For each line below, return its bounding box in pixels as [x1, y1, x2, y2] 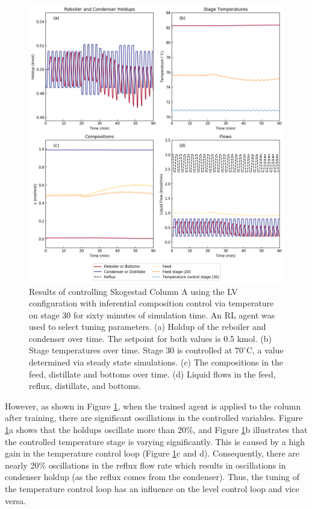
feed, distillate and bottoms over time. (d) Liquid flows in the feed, [29, 367, 276, 380]
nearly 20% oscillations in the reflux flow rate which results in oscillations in [5, 458, 286, 471]
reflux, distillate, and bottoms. [29, 379, 142, 392]
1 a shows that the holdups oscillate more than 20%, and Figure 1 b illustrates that [5, 423, 308, 436]
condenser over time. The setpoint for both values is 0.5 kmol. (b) [29, 332, 272, 344]
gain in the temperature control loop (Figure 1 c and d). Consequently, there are [5, 447, 299, 460]
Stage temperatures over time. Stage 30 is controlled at [29, 344, 232, 356]
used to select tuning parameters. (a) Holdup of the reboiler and [29, 320, 266, 333]
